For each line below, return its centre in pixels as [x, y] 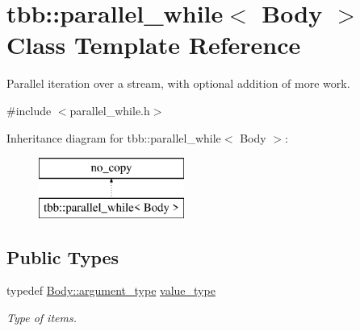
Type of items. [42, 318]
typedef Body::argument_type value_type [111, 290]
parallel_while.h [110, 110]
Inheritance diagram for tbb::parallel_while [114, 137]
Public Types [63, 257]
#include [29, 110]
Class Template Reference [154, 45]
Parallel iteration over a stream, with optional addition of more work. [178, 83]
